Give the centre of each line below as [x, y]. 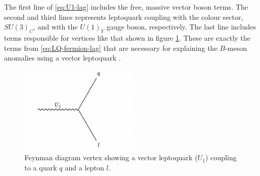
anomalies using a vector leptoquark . [63, 58]
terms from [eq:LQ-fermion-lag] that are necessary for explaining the [111, 48]
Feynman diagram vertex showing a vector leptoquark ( [111, 157]
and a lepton [84, 167]
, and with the [55, 27]
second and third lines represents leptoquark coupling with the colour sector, [124, 17]
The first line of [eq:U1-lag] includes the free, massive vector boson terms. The [126, 7]
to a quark [41, 167]
